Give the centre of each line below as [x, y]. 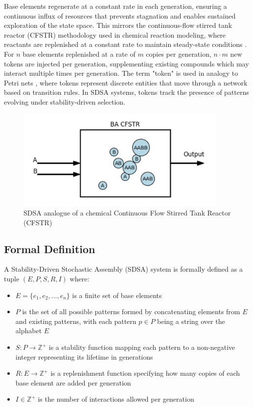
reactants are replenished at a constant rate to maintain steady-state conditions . [126, 44]
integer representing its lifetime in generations [84, 356]
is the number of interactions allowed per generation [116, 399]
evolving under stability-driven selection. [65, 101]
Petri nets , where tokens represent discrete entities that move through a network [126, 82]
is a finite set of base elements [117, 295]
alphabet [29, 331]
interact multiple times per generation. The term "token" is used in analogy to [121, 73]
